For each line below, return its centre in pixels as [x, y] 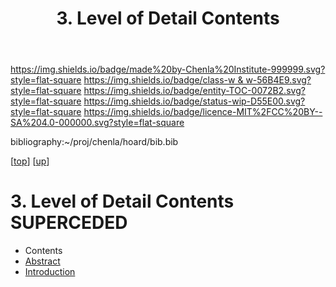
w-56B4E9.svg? [278, 80]
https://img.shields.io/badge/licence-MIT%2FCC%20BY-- [203, 112]
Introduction [50, 272]
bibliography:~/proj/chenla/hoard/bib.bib [94, 142]
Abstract [42, 261]
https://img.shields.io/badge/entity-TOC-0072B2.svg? [194, 91]
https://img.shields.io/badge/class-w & [163, 80]
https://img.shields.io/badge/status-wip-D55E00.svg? [194, 101]
